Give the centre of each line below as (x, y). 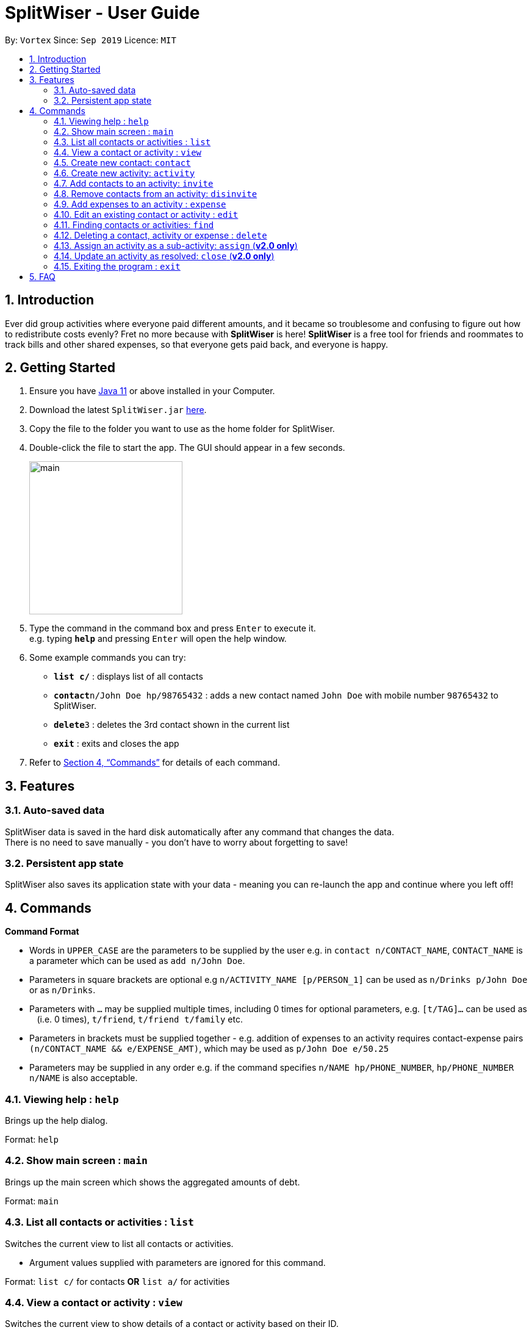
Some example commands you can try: (108, 658)
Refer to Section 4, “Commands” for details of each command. (155, 763)
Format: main (32, 1201)
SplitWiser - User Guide (102, 13)
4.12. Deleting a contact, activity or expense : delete (160, 235)
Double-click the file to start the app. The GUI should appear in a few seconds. (187, 448)
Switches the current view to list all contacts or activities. (119, 1243)
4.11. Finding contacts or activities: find (134, 225)
